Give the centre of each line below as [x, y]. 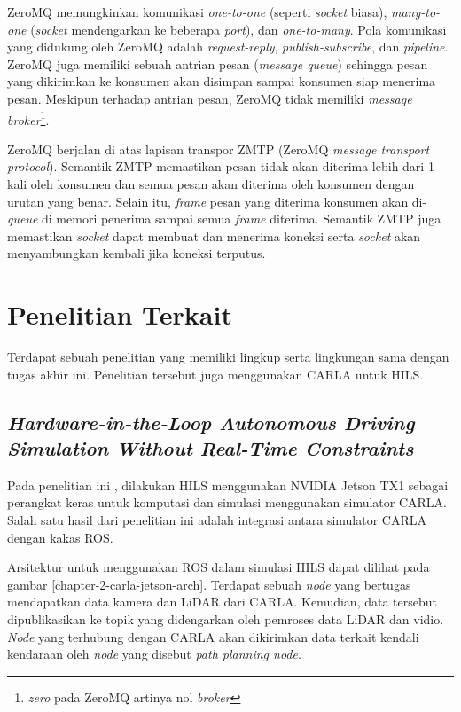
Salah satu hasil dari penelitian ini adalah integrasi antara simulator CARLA [217, 520]
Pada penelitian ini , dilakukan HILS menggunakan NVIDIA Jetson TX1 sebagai [228, 485]
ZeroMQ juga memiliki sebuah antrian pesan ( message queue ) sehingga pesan [218, 63]
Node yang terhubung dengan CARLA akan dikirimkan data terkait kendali [213, 636]
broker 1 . [28, 118]
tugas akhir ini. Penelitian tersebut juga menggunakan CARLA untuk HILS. [215, 374]
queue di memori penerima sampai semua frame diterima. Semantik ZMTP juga [224, 219]
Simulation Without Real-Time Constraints [211, 448]
